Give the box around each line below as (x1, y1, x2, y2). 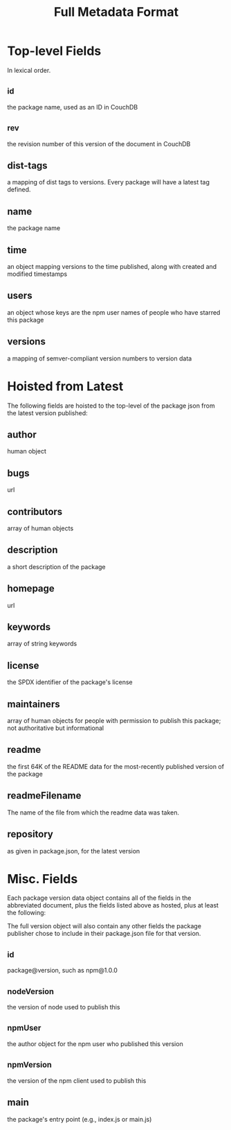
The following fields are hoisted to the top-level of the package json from (7, 401, 216, 410)
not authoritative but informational (7, 724, 104, 732)
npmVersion (7, 1060, 52, 1070)
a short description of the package (7, 562, 106, 571)
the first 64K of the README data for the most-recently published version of (7, 762, 225, 770)
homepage (7, 583, 55, 595)
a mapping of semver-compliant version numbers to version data (7, 354, 192, 363)
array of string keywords (7, 639, 77, 648)
